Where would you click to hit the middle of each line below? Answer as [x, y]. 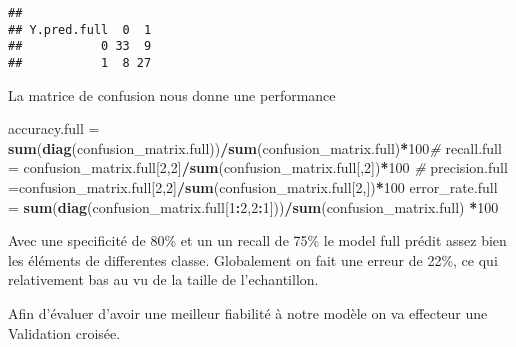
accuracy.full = [54, 128]
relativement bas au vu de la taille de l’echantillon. [163, 279]
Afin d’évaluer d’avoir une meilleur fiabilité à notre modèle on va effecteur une [248, 312]
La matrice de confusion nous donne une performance [172, 94]
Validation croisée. [64, 332]
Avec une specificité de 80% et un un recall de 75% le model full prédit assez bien [257, 240]
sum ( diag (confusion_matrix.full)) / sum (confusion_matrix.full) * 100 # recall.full [255, 147]
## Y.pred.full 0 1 [80, 29]
